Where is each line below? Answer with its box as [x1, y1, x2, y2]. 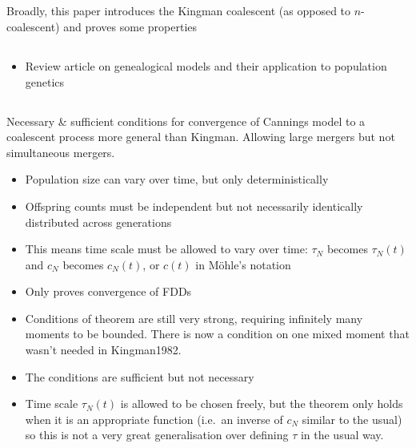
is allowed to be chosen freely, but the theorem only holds [120, 395, 403, 412]
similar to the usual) [302, 410, 402, 427]
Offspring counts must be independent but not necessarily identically [25, 197, 363, 214]
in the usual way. [300, 426, 384, 443]
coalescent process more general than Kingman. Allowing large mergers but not [6, 128, 395, 145]
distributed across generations [25, 213, 172, 230]
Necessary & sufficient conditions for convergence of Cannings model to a [6, 112, 366, 129]
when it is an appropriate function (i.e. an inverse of [25, 410, 283, 427]
